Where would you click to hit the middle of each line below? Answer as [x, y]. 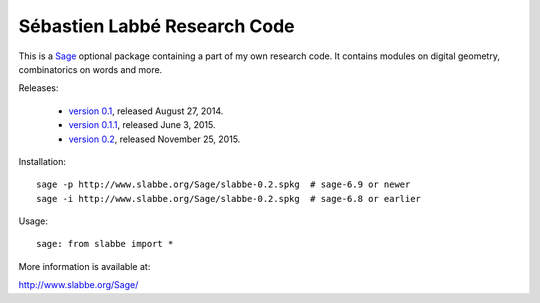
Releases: [38, 88]
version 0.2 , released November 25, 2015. [154, 139]
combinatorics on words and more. [90, 69]
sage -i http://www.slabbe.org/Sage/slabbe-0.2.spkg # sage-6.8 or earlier [229, 198]
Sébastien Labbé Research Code [156, 26]
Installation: [42, 161]
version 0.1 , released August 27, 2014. [146, 111]
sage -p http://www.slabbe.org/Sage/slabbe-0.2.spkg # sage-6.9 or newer [223, 184]
